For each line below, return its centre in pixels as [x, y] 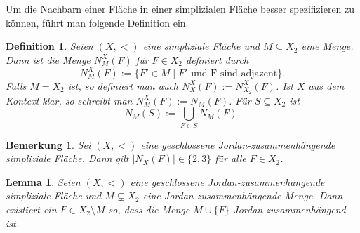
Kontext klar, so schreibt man [69, 100]
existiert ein [31, 209]
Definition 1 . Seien [49, 46]
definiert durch [218, 59]
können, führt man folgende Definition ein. [97, 22]
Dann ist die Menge [48, 59]
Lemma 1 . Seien [43, 181]
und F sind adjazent [234, 73]
